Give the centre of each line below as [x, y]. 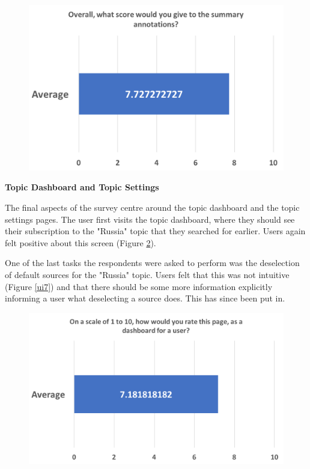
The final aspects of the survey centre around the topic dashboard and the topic [152, 207]
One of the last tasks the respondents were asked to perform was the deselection [152, 263]
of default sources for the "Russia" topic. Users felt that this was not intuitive [147, 274]
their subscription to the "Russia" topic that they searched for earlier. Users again [155, 231]
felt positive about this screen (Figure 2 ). [81, 242]
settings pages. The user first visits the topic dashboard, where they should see [150, 219]
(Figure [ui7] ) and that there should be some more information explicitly [139, 286]
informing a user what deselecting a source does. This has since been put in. [145, 298]
